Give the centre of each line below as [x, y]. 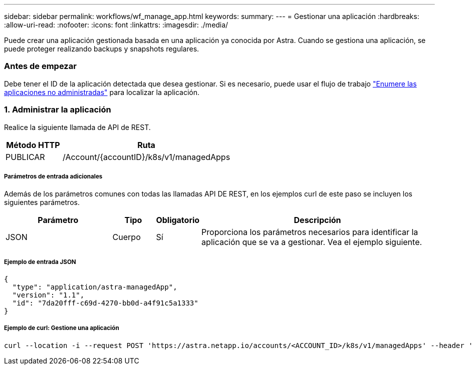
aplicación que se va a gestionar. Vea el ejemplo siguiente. [312, 242]
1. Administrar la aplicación [58, 110]
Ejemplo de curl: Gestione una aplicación [62, 328]
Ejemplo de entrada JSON [40, 262]
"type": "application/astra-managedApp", [95, 287]
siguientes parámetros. [42, 202]
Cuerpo [127, 237]
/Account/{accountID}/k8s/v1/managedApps [147, 157]
